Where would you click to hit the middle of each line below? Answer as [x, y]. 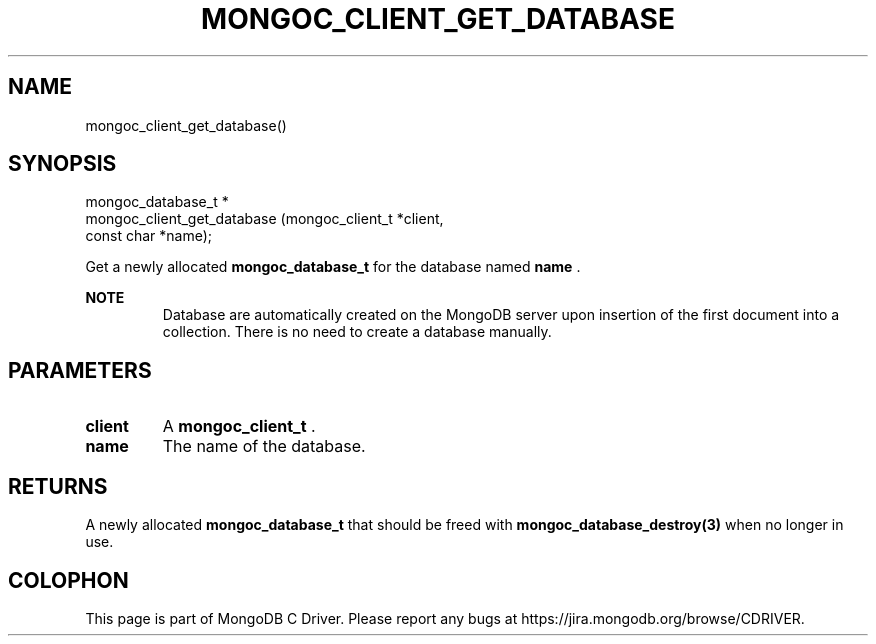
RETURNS [58, 486]
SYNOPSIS [62, 164]
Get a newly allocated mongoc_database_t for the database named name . [333, 267]
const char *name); [149, 236]
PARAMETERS [80, 370]
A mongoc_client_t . [239, 426]
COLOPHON [68, 580]
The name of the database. [264, 446]
